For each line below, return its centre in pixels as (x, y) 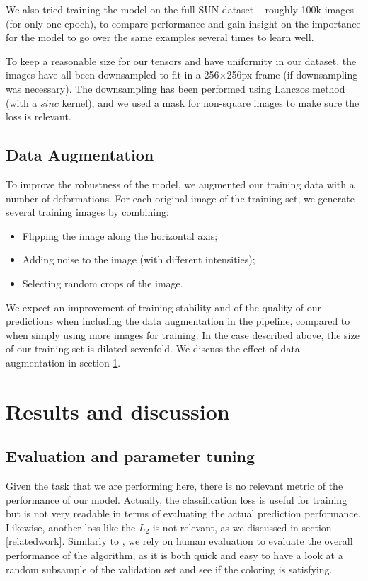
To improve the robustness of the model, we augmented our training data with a (180, 184)
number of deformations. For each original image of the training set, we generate (180, 198)
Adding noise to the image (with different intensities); (139, 259)
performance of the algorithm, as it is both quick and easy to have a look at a (174, 555)
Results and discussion (118, 411)
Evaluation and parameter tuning (131, 456)
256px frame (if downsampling (292, 75)
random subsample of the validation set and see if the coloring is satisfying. (169, 569)
